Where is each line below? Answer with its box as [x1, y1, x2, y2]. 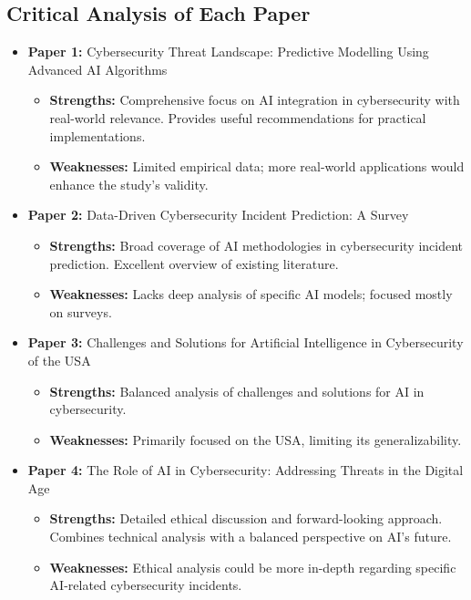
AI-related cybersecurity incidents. [49, 575, 242, 595]
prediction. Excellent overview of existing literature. [49, 253, 339, 273]
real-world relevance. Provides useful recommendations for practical [49, 108, 426, 127]
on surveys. [49, 302, 112, 321]
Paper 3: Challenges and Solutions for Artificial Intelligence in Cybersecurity [27, 333, 464, 352]
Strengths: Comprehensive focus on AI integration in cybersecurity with [49, 90, 460, 109]
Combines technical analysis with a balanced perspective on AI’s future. [49, 527, 452, 546]
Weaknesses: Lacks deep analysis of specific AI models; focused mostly [49, 284, 453, 304]
